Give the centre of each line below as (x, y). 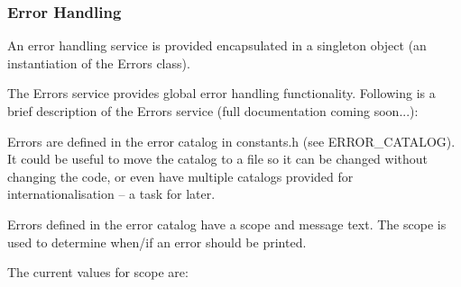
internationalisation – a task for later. (111, 194)
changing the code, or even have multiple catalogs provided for (180, 176)
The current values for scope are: (98, 272)
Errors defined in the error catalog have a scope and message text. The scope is (227, 224)
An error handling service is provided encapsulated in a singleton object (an (217, 45)
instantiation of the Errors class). (99, 63)
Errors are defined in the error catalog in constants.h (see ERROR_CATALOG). (231, 141)
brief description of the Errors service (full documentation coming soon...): (213, 111)
